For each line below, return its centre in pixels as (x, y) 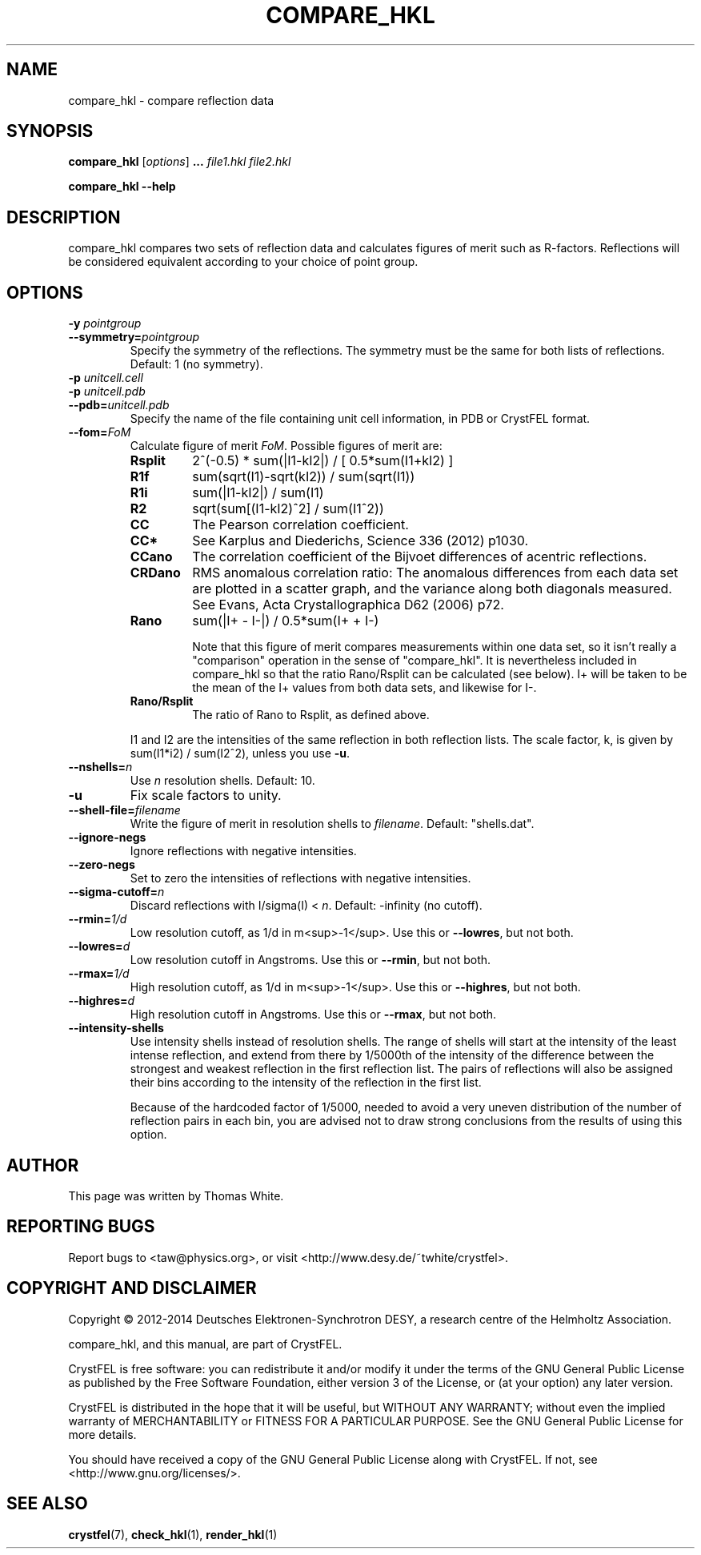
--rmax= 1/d (99, 974)
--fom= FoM (100, 432)
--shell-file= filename (124, 810)
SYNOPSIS (50, 131)
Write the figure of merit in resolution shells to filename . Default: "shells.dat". (332, 824)
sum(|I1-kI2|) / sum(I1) (258, 493)
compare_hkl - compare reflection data (171, 100)
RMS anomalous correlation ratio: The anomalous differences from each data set (435, 573)
